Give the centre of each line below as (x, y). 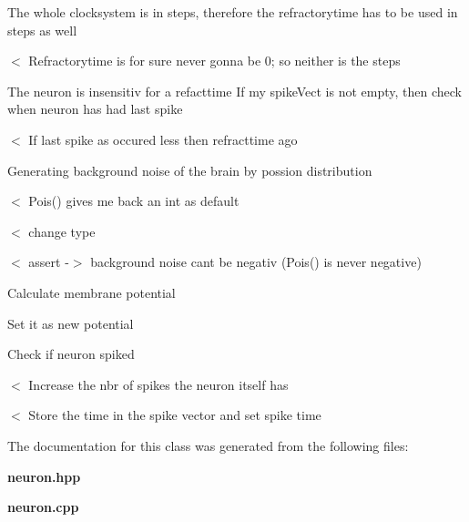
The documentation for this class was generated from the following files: (208, 445)
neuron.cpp (43, 507)
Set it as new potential (71, 323)
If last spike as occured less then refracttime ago (163, 139)
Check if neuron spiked (71, 354)
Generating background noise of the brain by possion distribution (190, 170)
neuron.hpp (44, 476)
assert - (49, 262)
